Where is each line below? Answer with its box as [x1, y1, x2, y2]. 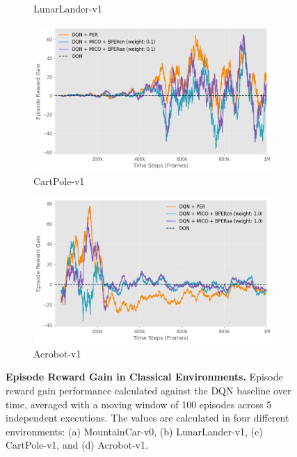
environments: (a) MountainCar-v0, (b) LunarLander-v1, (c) [6, 424, 263, 438]
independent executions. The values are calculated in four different [6, 410, 289, 425]
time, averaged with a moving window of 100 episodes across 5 [6, 396, 272, 411]
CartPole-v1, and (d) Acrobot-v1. [6, 438, 148, 452]
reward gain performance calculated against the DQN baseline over [6, 383, 291, 397]
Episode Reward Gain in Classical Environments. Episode [6, 369, 283, 384]
